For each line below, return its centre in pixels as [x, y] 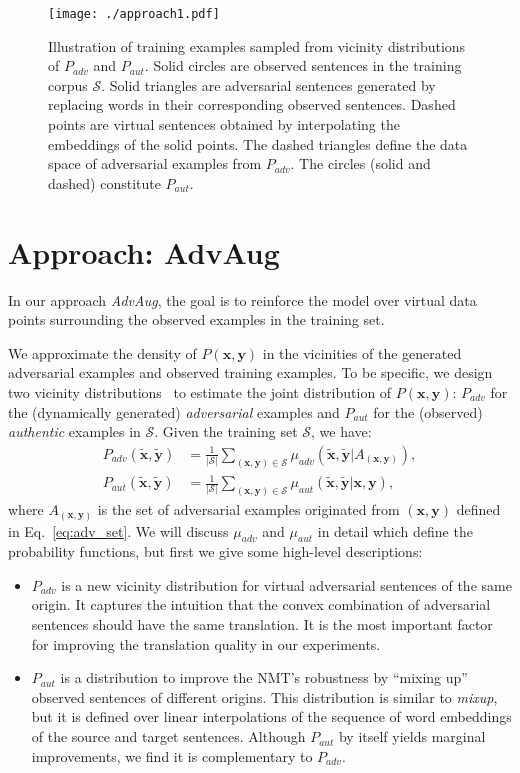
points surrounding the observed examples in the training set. [196, 319]
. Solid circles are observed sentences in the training [303, 65]
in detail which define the [395, 530]
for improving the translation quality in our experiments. [206, 643]
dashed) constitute [104, 182]
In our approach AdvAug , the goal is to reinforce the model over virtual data [242, 299]
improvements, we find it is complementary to [172, 755]
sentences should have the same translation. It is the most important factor [262, 624]
